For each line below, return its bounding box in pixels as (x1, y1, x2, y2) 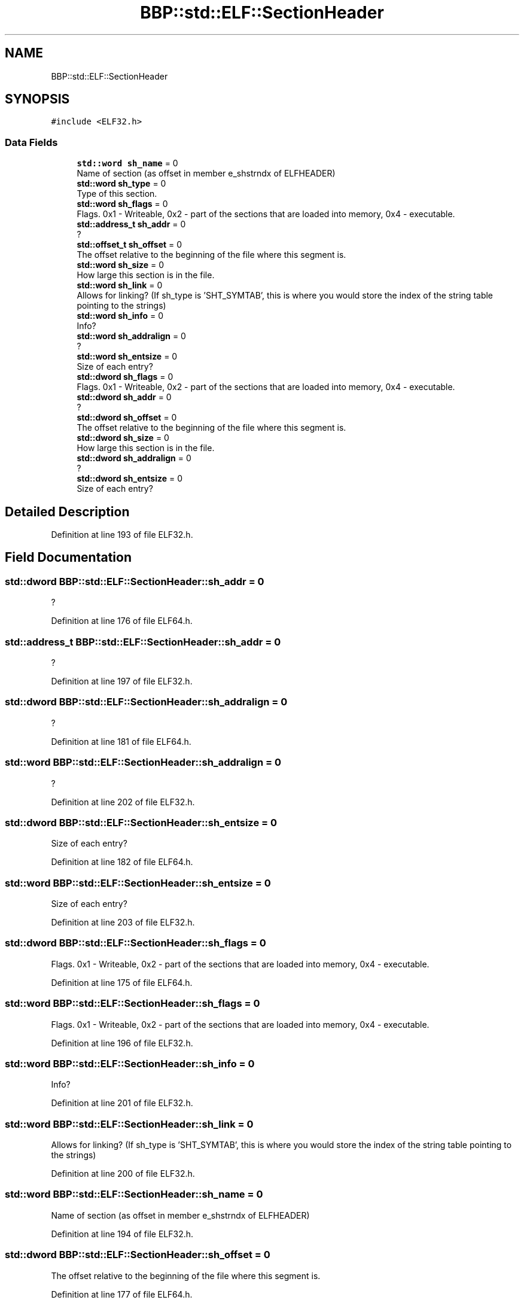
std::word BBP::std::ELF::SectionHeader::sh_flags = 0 (5, 997, 260, 1010)
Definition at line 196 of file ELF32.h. (51, 1037, 193, 1048)
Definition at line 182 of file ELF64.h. (51, 857, 193, 867)
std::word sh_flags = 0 (77, 199, 168, 209)
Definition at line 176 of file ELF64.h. (51, 616, 193, 626)
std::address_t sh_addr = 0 (77, 219, 186, 230)
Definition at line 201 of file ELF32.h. (51, 1098, 193, 1109)
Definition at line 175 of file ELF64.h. (51, 977, 193, 988)
